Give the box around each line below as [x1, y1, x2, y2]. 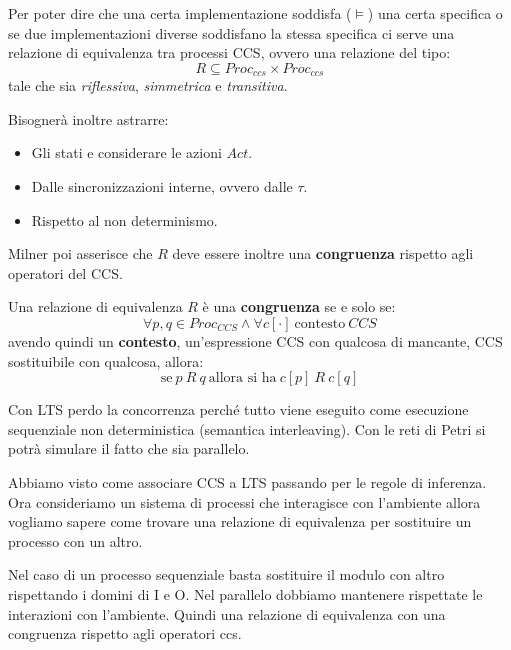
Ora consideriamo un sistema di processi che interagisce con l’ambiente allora [8, 491, 481, 512]
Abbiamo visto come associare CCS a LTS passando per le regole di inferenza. [8, 471, 487, 492]
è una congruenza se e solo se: [202, 296, 396, 317]
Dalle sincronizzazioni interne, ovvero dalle [31, 176, 293, 197]
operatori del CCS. [8, 262, 123, 283]
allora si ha [208, 371, 277, 386]
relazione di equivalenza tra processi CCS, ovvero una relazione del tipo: [8, 42, 451, 63]
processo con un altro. [8, 530, 143, 551]
